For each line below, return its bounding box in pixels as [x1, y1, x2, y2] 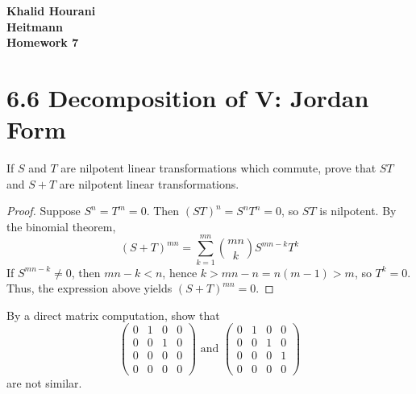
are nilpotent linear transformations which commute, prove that [60, 160, 376, 176]
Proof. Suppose [6, 202, 81, 219]
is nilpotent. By [319, 202, 397, 219]
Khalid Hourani [6, 2, 96, 19]
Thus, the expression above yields [6, 280, 173, 297]
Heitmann [6, 18, 63, 35]
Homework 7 [6, 34, 79, 51]
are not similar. [6, 374, 82, 391]
